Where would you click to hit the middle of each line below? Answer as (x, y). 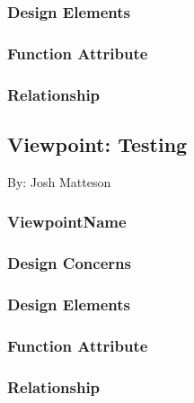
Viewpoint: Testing (97, 143)
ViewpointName (67, 222)
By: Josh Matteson (59, 181)
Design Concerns (69, 263)
